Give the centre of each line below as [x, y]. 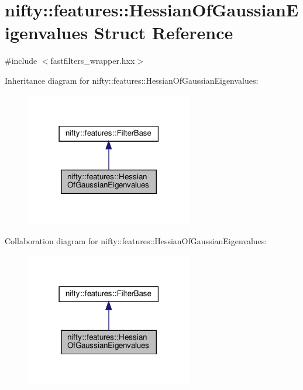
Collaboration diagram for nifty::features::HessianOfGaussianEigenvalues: [136, 241]
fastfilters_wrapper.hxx [93, 61]
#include [21, 61]
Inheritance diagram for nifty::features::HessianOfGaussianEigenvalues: [132, 80]
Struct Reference [163, 32]
